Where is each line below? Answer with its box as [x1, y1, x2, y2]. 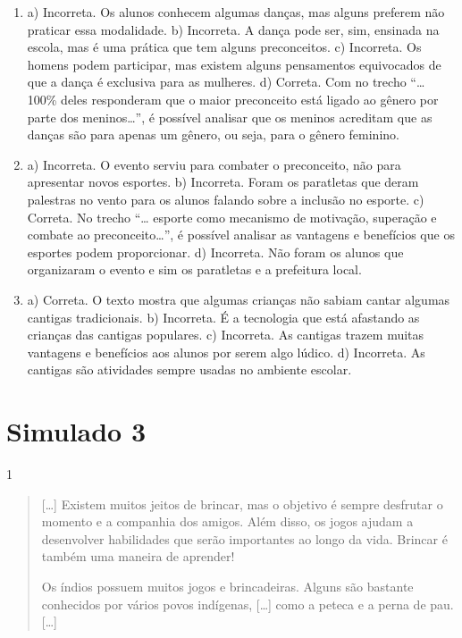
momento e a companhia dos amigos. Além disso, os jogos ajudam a [41, 512, 414, 531]
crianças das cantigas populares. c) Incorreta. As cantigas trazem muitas [27, 325, 424, 344]
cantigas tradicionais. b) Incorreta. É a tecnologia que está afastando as [27, 307, 420, 326]
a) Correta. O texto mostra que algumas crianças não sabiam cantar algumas [27, 290, 450, 308]
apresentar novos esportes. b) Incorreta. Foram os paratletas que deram [27, 172, 419, 191]
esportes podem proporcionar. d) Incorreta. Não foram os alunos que [27, 242, 404, 261]
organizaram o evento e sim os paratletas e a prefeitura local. [27, 260, 362, 279]
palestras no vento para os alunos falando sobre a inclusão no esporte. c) [27, 189, 424, 208]
